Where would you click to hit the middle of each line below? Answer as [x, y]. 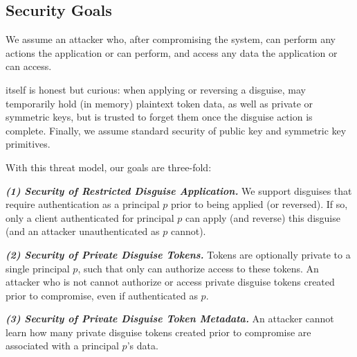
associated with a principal [62, 346]
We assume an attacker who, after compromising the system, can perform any [171, 39]
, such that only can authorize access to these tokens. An [198, 268]
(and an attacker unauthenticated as [83, 231]
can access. [29, 66]
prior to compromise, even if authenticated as [102, 295]
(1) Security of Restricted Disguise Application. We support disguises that [179, 190]
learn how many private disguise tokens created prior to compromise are [158, 332]
